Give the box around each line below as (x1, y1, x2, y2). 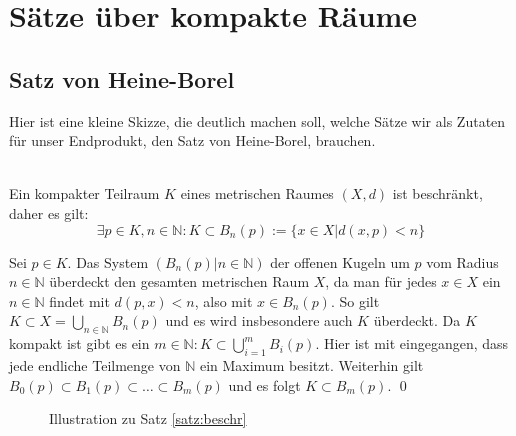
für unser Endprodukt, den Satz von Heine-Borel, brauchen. (9, 130, 376, 151)
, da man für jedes (325, 271, 437, 292)
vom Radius (426, 251, 499, 272)
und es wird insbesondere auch (165, 310, 353, 331)
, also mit (194, 290, 253, 311)
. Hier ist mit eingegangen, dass (315, 333, 509, 354)
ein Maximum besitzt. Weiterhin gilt (199, 354, 424, 375)
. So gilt (330, 290, 380, 311)
